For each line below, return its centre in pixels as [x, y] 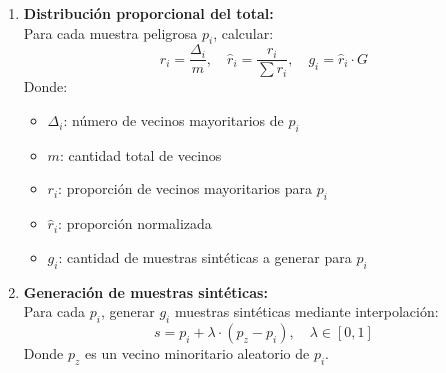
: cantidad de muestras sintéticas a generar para [205, 256]
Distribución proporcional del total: [148, 13]
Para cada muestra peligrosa [110, 32]
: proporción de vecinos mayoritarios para [185, 188]
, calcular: [243, 32]
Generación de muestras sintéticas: [145, 291]
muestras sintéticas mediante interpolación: [306, 311]
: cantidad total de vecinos [140, 154]
